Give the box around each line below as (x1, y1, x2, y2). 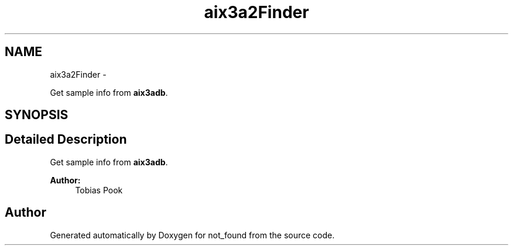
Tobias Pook (75, 185, 123, 195)
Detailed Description (5, 132, 127, 147)
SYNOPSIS (5, 107, 69, 123)
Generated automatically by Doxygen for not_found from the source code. (50, 230, 335, 240)
